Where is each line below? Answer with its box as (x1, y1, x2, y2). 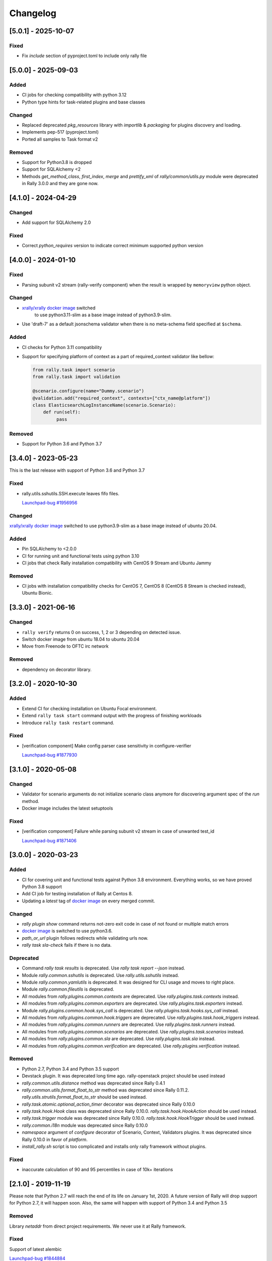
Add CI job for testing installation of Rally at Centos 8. (22, 891, 133, 897)
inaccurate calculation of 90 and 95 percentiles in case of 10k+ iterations (22, 1167, 173, 1173)
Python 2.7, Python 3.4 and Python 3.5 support (22, 1066, 119, 1072)
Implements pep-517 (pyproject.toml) (22, 129, 99, 135)
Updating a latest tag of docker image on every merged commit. (22, 898, 156, 904)
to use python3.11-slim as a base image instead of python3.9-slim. (34, 312, 172, 318)
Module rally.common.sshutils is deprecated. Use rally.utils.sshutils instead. (22, 972, 179, 978)
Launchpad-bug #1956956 (22, 499, 78, 505)
